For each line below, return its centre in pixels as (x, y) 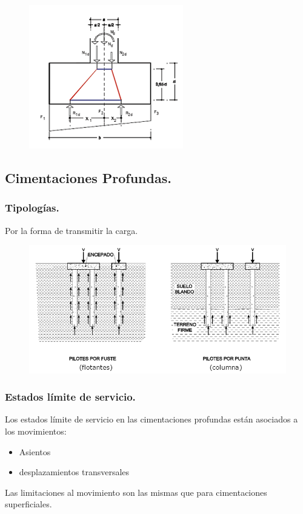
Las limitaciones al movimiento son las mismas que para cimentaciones (136, 492)
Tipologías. (32, 208)
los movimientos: (36, 431)
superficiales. (28, 504)
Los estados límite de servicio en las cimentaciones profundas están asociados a (151, 419)
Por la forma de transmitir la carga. (72, 230)
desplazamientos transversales (74, 472)
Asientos (35, 451)
